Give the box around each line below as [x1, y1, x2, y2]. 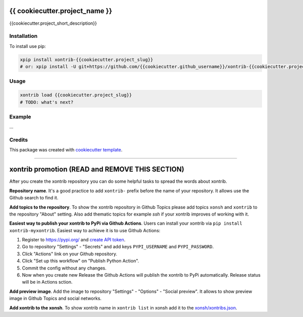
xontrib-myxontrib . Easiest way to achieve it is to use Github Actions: [9, 227, 161, 233]
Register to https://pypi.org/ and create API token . [22, 237, 126, 243]
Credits [9, 136, 28, 143]
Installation [9, 33, 38, 40]
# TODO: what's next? [20, 99, 74, 105]
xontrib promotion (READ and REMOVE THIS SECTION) [9, 165, 184, 174]
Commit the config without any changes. [22, 265, 107, 271]
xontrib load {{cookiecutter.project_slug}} [20, 92, 132, 98]
